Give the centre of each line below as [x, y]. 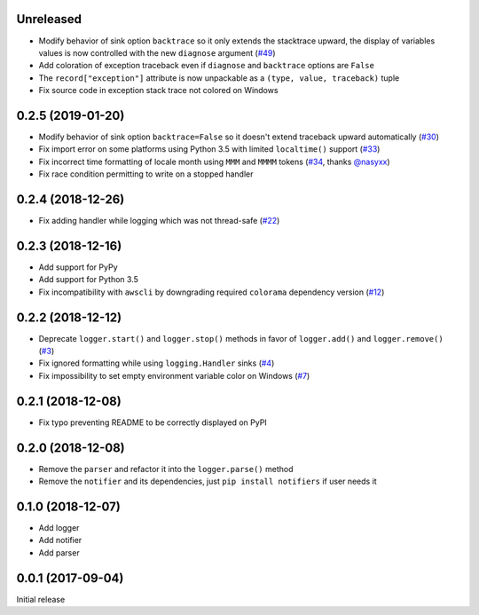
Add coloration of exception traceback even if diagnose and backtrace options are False [206, 66]
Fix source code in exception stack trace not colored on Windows [158, 91]
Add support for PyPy [79, 267]
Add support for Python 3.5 [89, 280]
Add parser [59, 552]
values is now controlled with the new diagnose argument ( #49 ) [157, 52]
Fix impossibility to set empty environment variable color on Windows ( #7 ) [174, 375]
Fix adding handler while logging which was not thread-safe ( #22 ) [159, 221]
